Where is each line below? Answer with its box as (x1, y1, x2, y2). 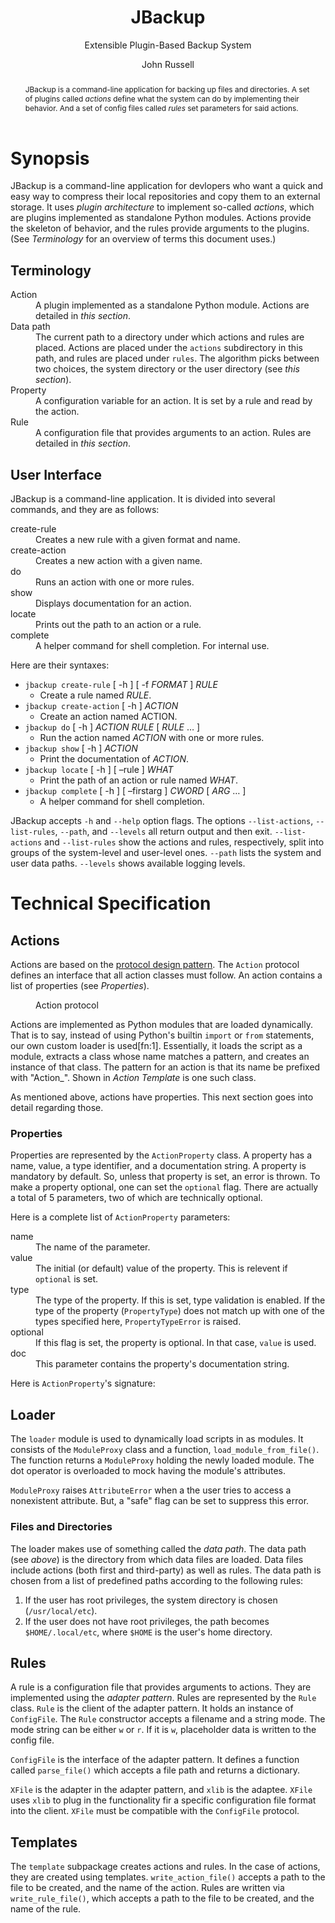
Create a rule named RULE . (39, 689, 152, 701)
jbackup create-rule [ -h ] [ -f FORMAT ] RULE (24, 679, 219, 691)
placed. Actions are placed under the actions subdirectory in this (35, 342, 303, 354)
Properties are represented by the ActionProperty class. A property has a (10, 1149, 313, 1161)
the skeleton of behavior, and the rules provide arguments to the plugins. (10, 222, 310, 235)
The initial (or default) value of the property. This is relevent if (35, 1262, 288, 1275)
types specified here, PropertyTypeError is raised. (35, 1316, 242, 1328)
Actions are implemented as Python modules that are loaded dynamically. (10, 1019, 313, 1031)
